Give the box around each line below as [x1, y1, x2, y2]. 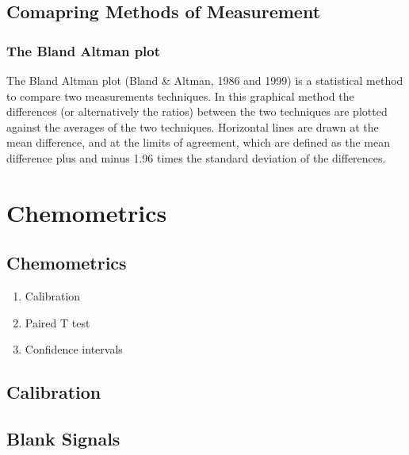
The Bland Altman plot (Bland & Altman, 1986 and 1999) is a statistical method [6, 72, 403, 88]
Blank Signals [6, 426, 120, 451]
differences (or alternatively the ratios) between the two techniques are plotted [6, 103, 388, 120]
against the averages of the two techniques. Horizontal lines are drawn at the [6, 118, 379, 135]
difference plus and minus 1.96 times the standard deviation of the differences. [6, 149, 386, 166]
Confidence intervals [25, 341, 123, 357]
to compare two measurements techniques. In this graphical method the [6, 87, 354, 104]
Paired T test [25, 314, 90, 331]
